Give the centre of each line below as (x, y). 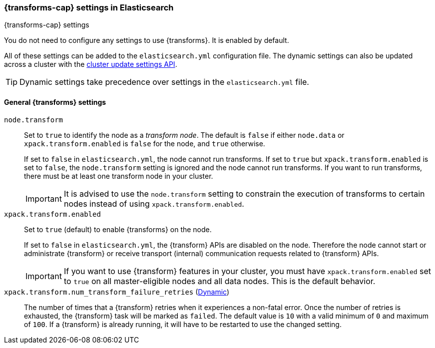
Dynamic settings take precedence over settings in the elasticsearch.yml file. (164, 82)
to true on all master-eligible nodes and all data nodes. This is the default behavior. (219, 281)
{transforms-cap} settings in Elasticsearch (89, 7)
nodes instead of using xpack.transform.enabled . (154, 203)
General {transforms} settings (55, 102)
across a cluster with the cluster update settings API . (91, 64)
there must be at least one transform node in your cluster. (119, 176)
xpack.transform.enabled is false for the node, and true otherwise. (145, 143)
